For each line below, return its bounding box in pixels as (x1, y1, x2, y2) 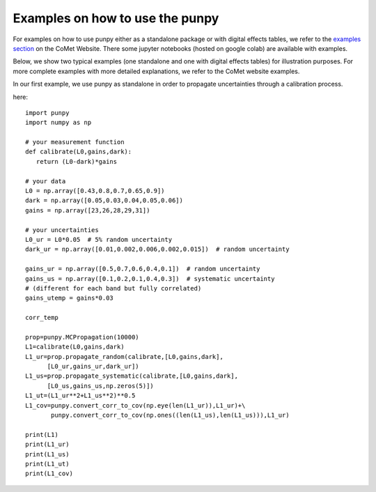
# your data (25, 177, 66, 185)
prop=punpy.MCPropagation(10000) (25, 333, 139, 341)
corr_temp (25, 314, 58, 322)
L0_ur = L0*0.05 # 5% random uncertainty (25, 236, 173, 243)
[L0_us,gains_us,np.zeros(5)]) (47, 382, 155, 390)
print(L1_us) (25, 450, 70, 458)
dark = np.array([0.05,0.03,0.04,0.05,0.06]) (25, 197, 184, 205)
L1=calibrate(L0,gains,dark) (25, 343, 125, 351)
